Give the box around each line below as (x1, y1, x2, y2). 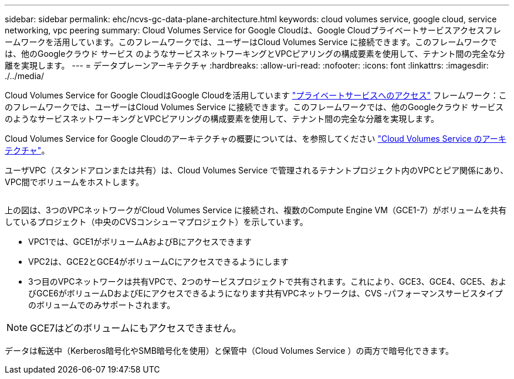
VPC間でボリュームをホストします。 (5, 177, 144, 187)
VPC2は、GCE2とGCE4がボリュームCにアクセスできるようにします (28, 257, 289, 267)
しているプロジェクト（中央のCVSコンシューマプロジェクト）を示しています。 (5, 217, 308, 227)
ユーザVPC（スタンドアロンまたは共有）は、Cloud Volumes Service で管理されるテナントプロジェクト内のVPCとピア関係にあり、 (5, 165, 509, 175)
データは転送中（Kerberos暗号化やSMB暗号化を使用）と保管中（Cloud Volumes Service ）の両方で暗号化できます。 (5, 346, 454, 356)
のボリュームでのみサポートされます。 (28, 300, 175, 310)
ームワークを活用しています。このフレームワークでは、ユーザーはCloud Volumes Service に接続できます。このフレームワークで (5, 37, 497, 47)
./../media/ (5, 71, 44, 81)
